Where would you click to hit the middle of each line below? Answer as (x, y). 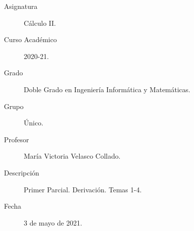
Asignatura (21, 6)
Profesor (17, 139)
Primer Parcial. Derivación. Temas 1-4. (83, 189)
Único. (34, 123)
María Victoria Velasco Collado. (72, 156)
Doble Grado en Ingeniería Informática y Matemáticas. (107, 89)
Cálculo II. (40, 23)
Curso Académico (30, 39)
